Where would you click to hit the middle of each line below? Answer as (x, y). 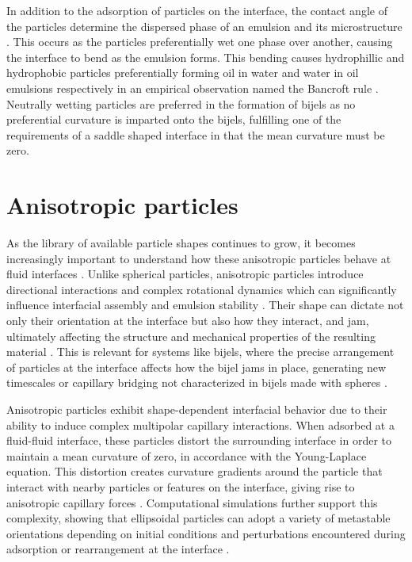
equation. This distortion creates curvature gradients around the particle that (195, 471)
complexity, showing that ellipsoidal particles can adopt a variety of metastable (198, 518)
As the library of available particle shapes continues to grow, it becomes (181, 243)
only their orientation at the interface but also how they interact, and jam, (188, 321)
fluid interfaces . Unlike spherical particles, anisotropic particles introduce (185, 274)
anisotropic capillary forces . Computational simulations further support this (192, 502)
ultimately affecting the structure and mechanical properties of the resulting (191, 336)
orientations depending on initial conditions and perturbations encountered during (206, 533)
